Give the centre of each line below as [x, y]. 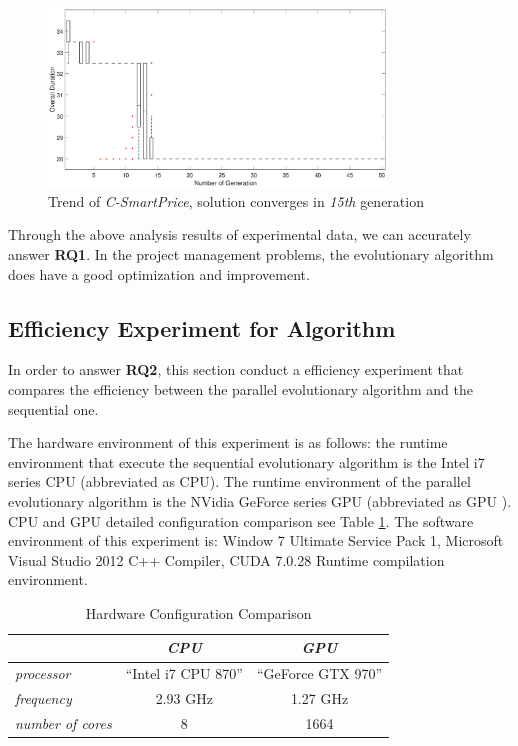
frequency [43, 698]
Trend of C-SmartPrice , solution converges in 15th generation [236, 200]
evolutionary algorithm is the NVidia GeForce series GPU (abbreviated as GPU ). [260, 500]
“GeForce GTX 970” [319, 673]
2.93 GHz [184, 698]
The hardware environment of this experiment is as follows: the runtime [228, 442]
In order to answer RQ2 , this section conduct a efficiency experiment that [236, 369]
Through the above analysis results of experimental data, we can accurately [239, 234]
